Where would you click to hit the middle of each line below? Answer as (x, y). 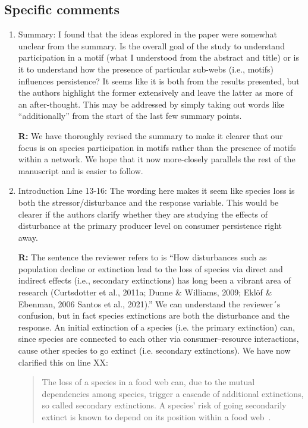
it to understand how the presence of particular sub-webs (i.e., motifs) (146, 69)
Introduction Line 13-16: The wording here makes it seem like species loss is (156, 191)
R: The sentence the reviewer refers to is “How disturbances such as (142, 257)
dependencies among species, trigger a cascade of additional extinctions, (173, 393)
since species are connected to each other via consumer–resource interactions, (158, 339)
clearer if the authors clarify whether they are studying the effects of (143, 214)
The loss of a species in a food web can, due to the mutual (148, 382)
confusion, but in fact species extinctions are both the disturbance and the (154, 315)
